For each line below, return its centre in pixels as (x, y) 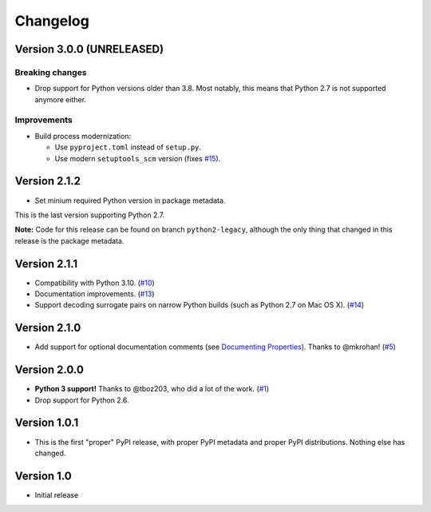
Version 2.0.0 (49, 370)
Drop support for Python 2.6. (82, 400)
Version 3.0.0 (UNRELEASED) (89, 49)
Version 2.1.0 (48, 328)
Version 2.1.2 (48, 181)
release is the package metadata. (69, 240)
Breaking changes (51, 72)
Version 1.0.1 (47, 423)
